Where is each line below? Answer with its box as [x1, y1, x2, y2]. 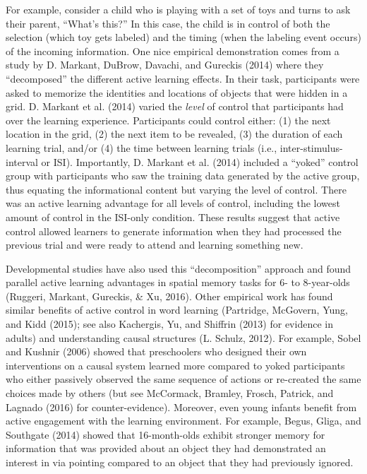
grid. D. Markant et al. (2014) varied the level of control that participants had [6, 99, 344, 114]
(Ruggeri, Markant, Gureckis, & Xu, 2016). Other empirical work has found [6, 288, 333, 303]
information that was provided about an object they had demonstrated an [6, 441, 326, 456]
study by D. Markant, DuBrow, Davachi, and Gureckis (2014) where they [6, 57, 324, 72]
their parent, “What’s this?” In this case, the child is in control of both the [6, 16, 330, 30]
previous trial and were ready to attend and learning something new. [6, 237, 303, 252]
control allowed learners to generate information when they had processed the [6, 223, 342, 238]
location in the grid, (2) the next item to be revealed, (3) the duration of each [6, 126, 343, 141]
